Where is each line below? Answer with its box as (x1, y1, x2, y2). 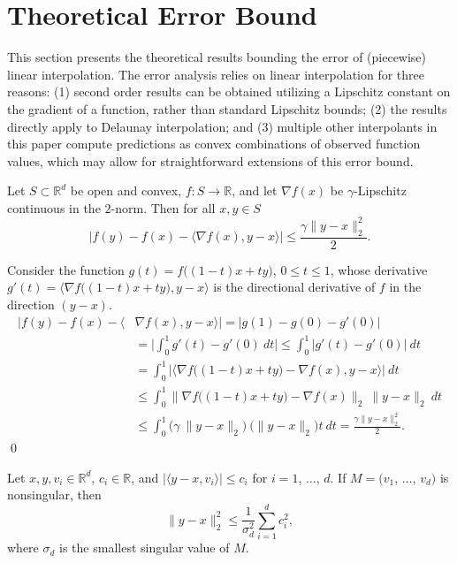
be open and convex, (70, 181, 182, 200)
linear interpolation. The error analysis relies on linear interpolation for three (7, 65, 425, 83)
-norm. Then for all (110, 198, 216, 217)
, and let (232, 181, 278, 200)
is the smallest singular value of (59, 538, 230, 557)
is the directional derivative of (213, 278, 376, 296)
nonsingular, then (7, 485, 102, 504)
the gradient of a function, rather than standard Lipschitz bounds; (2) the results (7, 99, 447, 118)
